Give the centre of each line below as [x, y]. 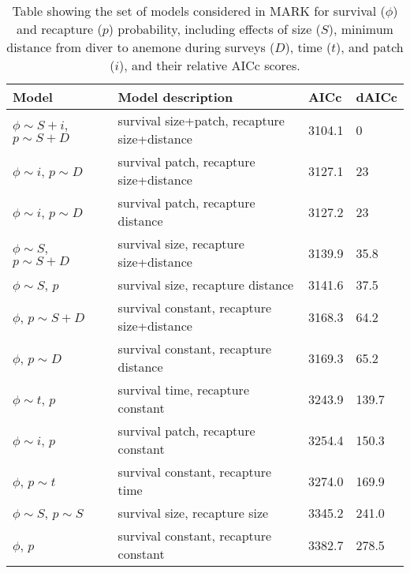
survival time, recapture [183, 389]
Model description [175, 97]
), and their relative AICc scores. [210, 65]
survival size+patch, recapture [201, 120]
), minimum [361, 29]
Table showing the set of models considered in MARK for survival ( [199, 11]
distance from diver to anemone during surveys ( [141, 47]
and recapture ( [60, 29]
